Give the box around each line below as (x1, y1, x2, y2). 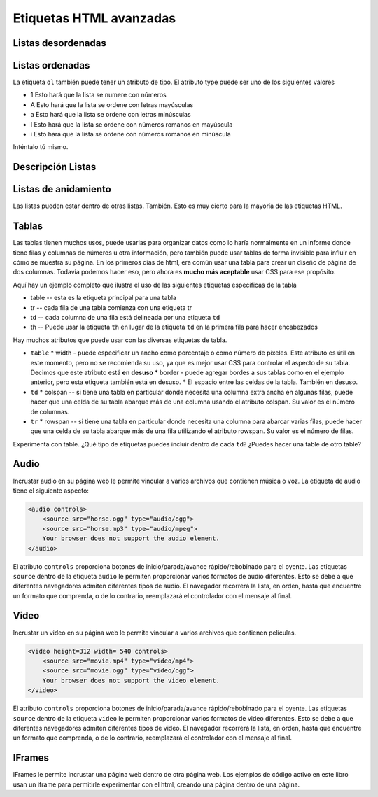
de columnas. (30, 407, 70, 416)
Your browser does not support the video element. (42, 676, 220, 684)
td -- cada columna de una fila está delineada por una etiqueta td (30, 313, 220, 321)
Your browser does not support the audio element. (42, 535, 220, 542)
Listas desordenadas (13, 37, 106, 49)
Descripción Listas (13, 161, 97, 173)
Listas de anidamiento (13, 183, 111, 195)
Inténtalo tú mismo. (13, 143, 69, 151)
